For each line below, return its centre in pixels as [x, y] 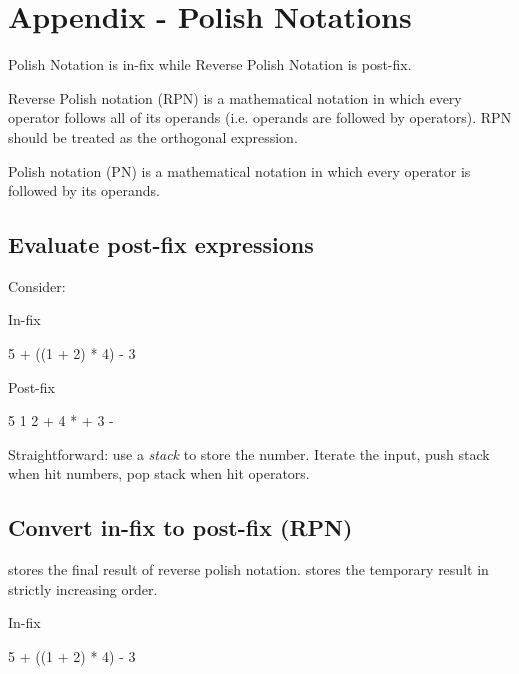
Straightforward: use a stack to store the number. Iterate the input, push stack [249, 453]
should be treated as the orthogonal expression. [153, 136]
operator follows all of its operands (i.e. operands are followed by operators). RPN [260, 117]
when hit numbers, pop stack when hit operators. [159, 473]
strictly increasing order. [83, 588]
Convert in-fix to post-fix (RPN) [180, 527]
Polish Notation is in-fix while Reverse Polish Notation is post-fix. [210, 64]
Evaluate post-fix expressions [161, 244]
